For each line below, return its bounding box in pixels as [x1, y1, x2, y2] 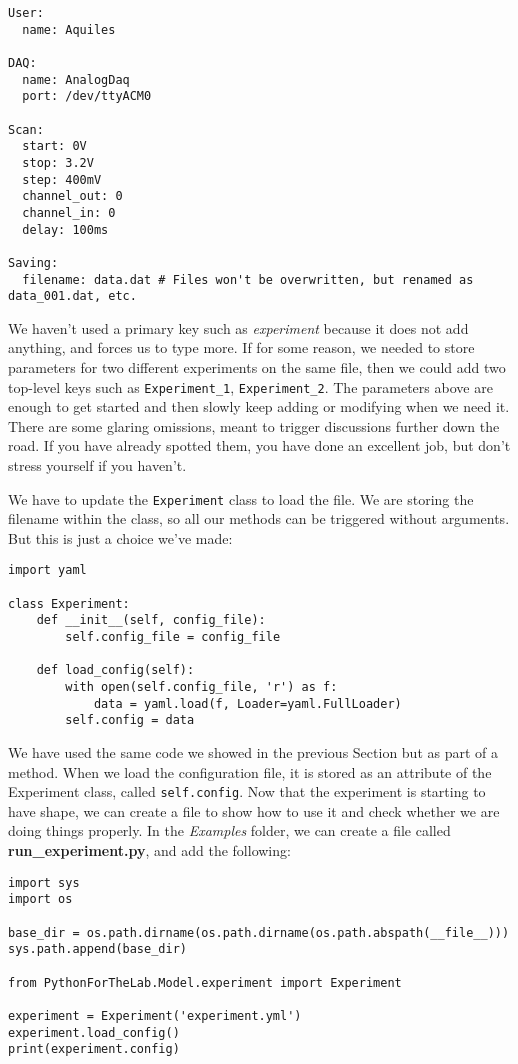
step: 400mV [22, 172, 102, 187]
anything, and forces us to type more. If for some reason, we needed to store [8, 337, 475, 358]
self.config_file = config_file [65, 630, 281, 645]
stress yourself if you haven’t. [8, 455, 187, 476]
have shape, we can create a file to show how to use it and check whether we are [8, 800, 500, 821]
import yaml [8, 563, 87, 578]
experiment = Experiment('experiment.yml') [8, 1008, 302, 1023]
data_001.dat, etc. [8, 289, 137, 304]
